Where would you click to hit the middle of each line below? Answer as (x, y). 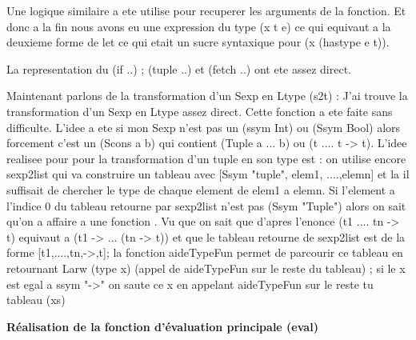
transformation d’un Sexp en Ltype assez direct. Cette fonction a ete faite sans (200, 111)
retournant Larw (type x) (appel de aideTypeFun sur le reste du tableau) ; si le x (206, 268)
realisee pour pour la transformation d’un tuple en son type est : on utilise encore (206, 158)
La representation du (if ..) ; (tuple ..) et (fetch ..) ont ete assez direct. (179, 68)
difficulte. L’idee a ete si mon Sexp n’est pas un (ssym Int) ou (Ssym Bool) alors (204, 127)
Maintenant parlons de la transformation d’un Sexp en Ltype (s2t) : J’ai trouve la (207, 96)
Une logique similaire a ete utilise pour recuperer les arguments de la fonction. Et (206, 10)
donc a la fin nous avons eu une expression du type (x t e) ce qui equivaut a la (199, 26)
